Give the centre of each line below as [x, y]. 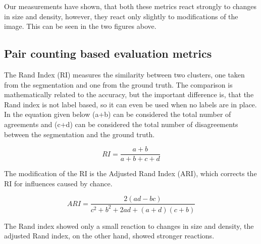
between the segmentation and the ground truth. [80, 134]
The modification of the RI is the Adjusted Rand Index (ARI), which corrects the [130, 173]
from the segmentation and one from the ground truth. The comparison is [118, 84]
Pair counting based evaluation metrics [108, 53]
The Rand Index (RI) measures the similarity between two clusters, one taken [124, 74]
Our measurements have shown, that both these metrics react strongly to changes [130, 6]
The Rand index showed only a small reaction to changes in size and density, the [129, 226]
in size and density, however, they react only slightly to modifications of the [121, 16]
